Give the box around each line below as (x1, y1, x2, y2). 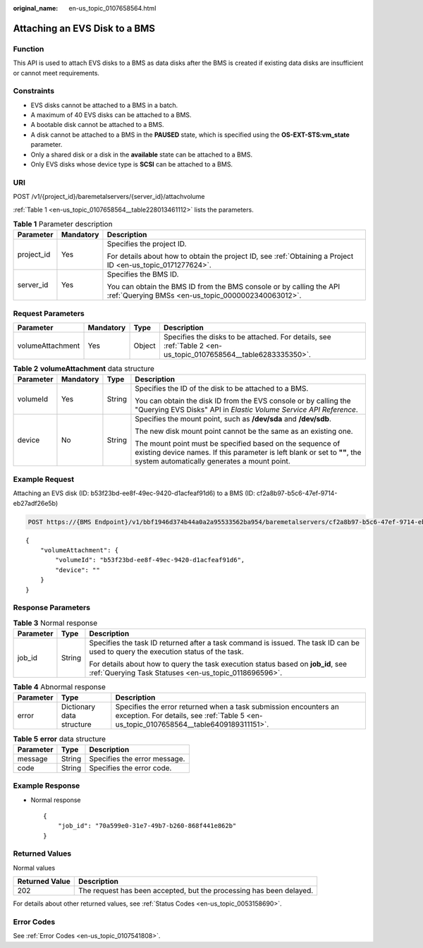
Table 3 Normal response (13, 618, 98, 628)
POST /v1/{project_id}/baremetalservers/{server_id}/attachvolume (13, 193, 205, 201)
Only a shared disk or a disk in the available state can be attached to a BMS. (30, 150, 253, 159)
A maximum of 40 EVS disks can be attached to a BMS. (30, 111, 192, 119)
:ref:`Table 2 (163, 341, 204, 351)
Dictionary (61, 702, 96, 712)
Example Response (13, 781, 80, 791)
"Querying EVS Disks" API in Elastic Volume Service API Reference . (135, 405, 359, 415)
